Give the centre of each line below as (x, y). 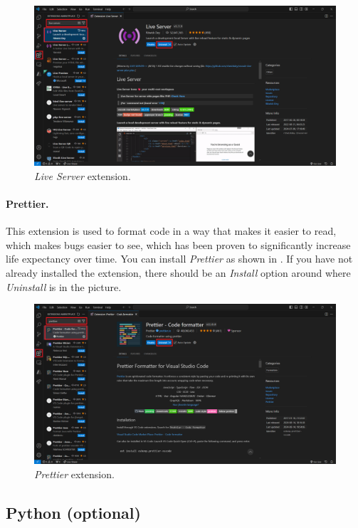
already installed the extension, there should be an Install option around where (178, 273)
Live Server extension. (83, 175)
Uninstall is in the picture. (64, 286)
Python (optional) (73, 513)
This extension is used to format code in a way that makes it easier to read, (171, 231)
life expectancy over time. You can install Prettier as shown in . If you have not (179, 259)
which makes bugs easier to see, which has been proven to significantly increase (178, 244)
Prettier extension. (74, 474)
